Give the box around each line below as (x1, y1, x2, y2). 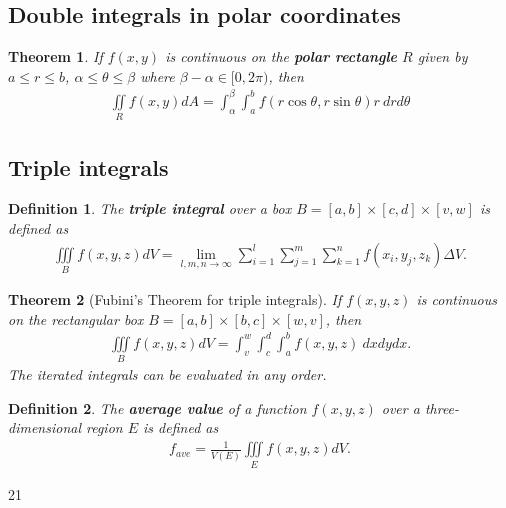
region (86, 417, 123, 438)
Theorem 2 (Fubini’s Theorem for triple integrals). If (8, 289, 342, 309)
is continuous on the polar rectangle (165, 46, 398, 67)
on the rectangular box (8, 308, 144, 329)
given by (417, 46, 468, 67)
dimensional (8, 417, 81, 438)
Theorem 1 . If (8, 46, 103, 67)
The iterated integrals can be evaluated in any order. (8, 364, 327, 385)
